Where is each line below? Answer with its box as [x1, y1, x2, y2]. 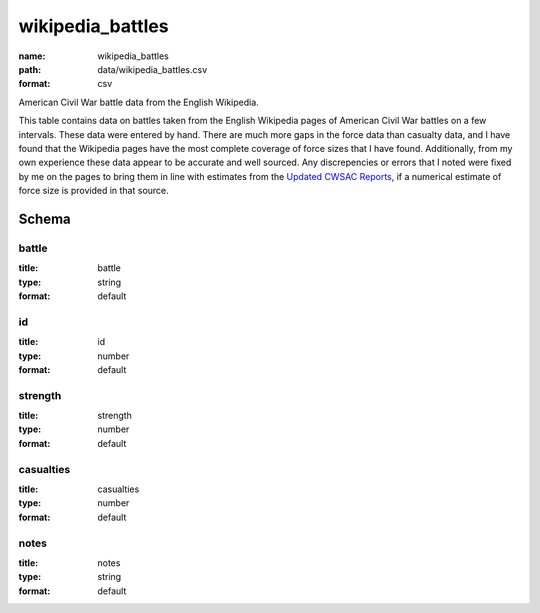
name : [18, 50, 46, 62]
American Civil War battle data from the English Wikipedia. [18, 96, 259, 108]
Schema [18, 210, 72, 227]
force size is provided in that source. [18, 185, 169, 197]
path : [18, 63, 42, 75]
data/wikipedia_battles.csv [97, 63, 208, 75]
